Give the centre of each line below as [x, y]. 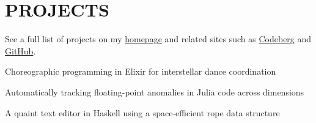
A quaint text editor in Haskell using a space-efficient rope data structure [142, 112]
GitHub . [20, 50]
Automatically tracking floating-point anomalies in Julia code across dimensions [155, 91]
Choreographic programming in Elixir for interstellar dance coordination [141, 71]
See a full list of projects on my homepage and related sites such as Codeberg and [158, 39]
